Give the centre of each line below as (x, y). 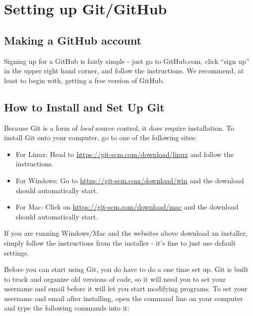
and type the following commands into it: (67, 308)
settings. (17, 252)
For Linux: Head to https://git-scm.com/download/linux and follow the (125, 154)
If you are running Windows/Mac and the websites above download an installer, (126, 233)
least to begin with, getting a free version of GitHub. (84, 80)
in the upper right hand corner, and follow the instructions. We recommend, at (124, 71)
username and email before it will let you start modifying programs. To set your (126, 289)
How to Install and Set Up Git (84, 107)
